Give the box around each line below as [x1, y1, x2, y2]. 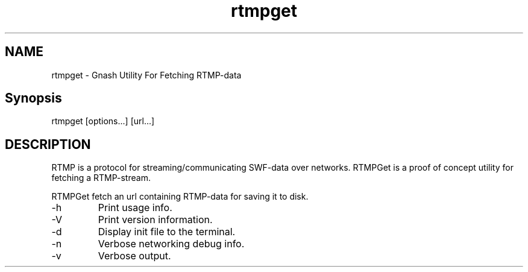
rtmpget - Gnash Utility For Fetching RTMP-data [51, 69, 242, 80]
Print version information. [98, 213, 213, 226]
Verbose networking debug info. [98, 238, 245, 250]
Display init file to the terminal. [98, 226, 236, 238]
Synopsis [5, 90, 62, 106]
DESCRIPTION [5, 136, 91, 152]
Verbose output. [98, 250, 171, 262]
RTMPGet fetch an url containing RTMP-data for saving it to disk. [51, 191, 309, 202]
